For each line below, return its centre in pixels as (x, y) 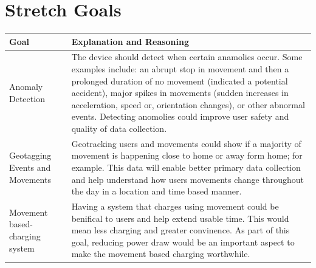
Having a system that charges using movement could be (175, 206)
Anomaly (26, 87)
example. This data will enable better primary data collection (186, 167)
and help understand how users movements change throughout (187, 179)
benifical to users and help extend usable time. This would (180, 218)
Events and (30, 167)
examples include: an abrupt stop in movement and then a (180, 69)
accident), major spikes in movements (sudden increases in (180, 93)
